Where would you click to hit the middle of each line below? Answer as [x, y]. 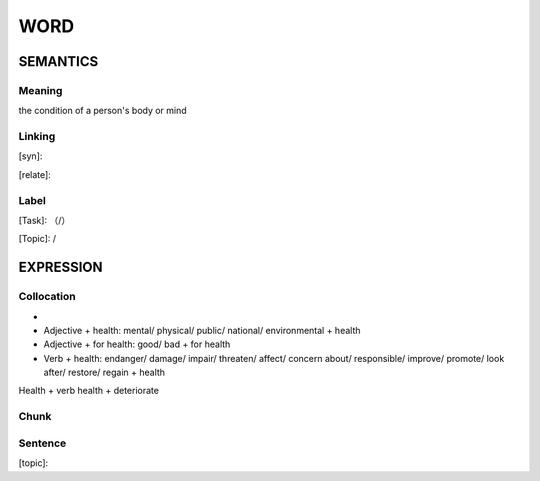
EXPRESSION [60, 267]
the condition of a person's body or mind [102, 111]
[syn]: [30, 156]
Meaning [40, 90]
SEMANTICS [58, 61]
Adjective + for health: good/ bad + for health [137, 344]
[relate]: [35, 174]
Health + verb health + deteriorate [89, 391]
